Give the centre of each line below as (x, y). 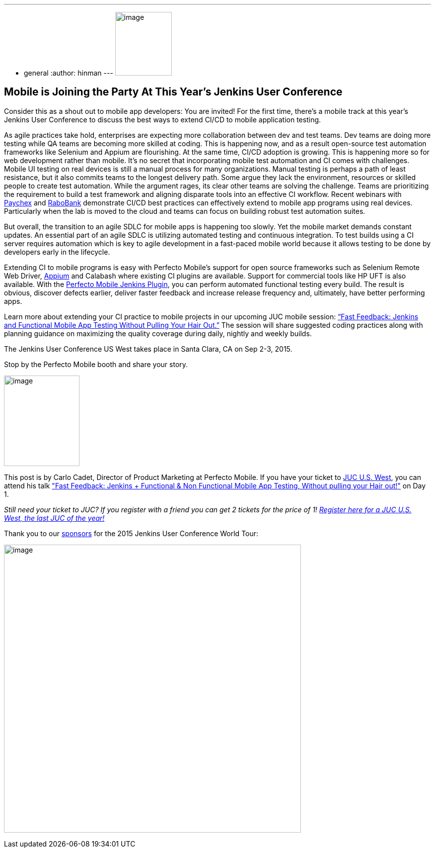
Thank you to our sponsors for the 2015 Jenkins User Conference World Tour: (131, 533)
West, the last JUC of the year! (54, 518)
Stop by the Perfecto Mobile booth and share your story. (96, 364)
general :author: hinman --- (69, 73)
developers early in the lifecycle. (57, 252)
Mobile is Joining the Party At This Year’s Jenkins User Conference (173, 92)
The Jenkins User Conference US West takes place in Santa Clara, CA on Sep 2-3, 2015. (148, 349)
